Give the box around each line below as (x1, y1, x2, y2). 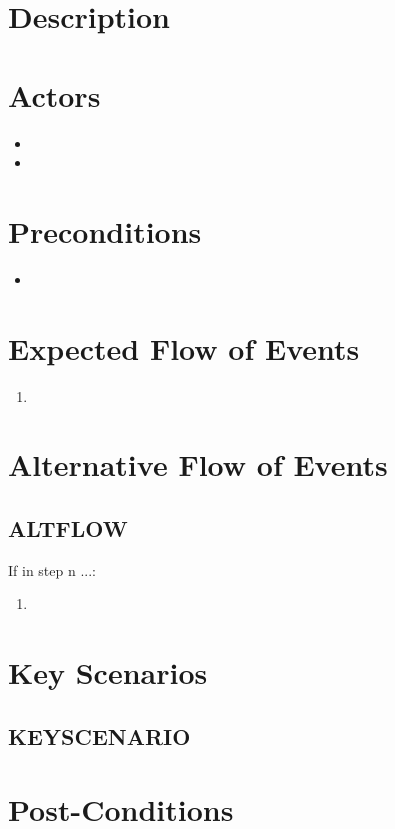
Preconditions (8, 210, 202, 251)
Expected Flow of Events (8, 327, 360, 368)
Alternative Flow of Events (8, 444, 388, 485)
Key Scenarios (8, 652, 208, 693)
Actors (8, 74, 101, 115)
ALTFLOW (8, 512, 128, 543)
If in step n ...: (8, 559, 96, 580)
